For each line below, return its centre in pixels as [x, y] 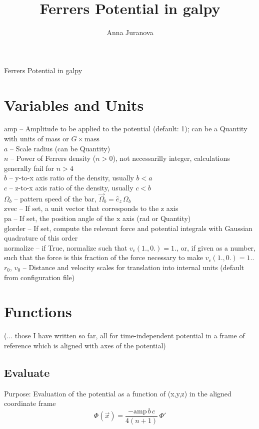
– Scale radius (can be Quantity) [60, 148]
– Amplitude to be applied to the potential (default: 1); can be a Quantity [133, 129]
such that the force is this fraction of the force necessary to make [103, 257]
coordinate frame [30, 403]
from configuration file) [39, 277]
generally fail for [29, 168]
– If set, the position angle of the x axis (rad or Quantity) [102, 218]
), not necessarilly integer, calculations [171, 158]
